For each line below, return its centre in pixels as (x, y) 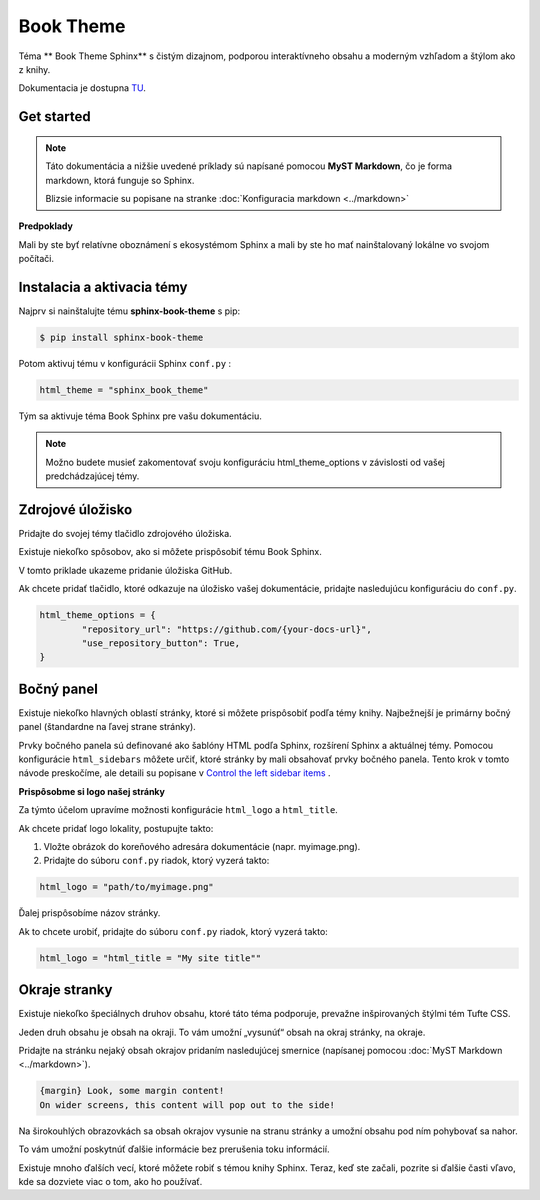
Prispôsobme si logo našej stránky (91, 791)
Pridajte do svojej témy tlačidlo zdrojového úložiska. (125, 533)
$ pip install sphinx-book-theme (121, 337)
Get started (54, 116)
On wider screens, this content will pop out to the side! (187, 1104)
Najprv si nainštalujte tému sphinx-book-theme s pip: (129, 311)
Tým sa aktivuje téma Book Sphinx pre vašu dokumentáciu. (140, 416)
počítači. (36, 259)
